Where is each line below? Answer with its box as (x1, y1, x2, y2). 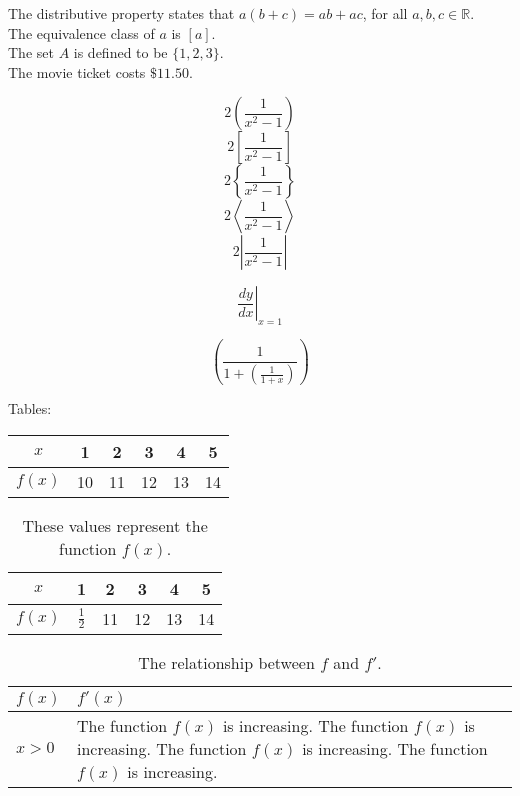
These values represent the (22, 513, 208, 537)
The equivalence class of (8, 22, 155, 43)
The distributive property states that (8, 3, 235, 23)
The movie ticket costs (8, 61, 146, 82)
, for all (362, 3, 408, 23)
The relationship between (138, 650, 315, 674)
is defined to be (73, 42, 168, 63)
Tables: (8, 398, 52, 419)
